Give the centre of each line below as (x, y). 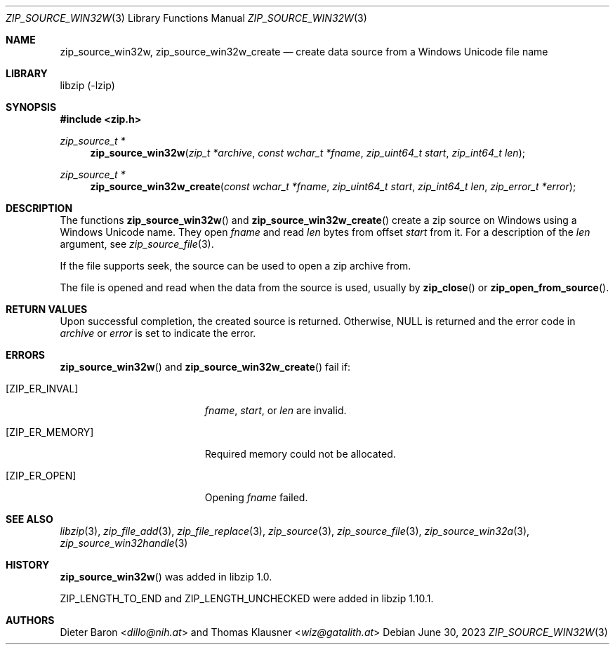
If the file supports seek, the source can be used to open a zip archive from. (236, 266)
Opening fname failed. (256, 497)
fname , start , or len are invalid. (276, 410)
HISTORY (28, 565)
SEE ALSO (29, 519)
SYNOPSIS (31, 107)
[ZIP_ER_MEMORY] (50, 432)
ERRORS (26, 355)
